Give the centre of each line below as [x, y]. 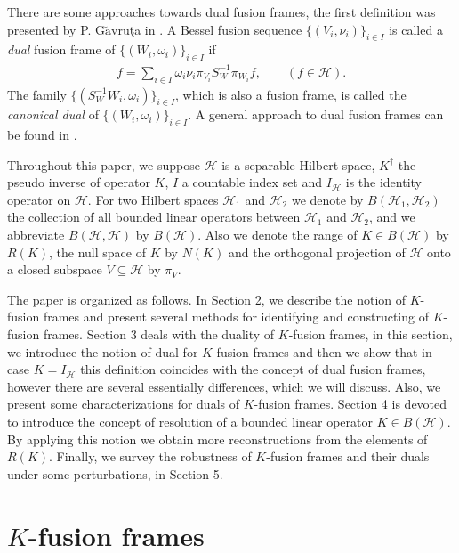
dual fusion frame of [61, 49]
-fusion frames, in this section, [370, 334]
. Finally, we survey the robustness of [150, 456]
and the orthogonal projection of [317, 252]
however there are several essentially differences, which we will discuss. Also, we [224, 386]
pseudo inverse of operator [79, 182]
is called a [416, 29]
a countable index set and [252, 182]
